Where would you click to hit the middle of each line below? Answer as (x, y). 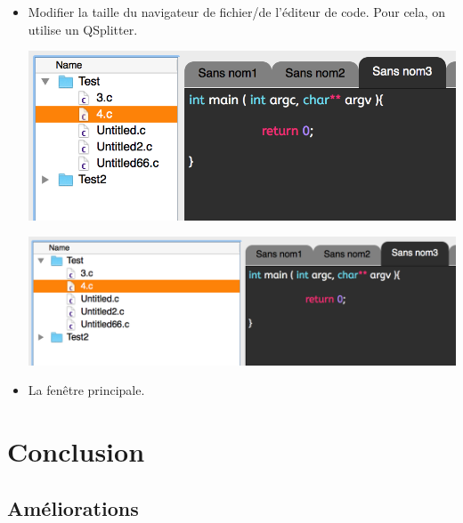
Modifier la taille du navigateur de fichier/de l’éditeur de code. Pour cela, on (237, 12)
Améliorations (73, 507)
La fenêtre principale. (86, 390)
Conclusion (76, 451)
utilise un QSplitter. (83, 29)
